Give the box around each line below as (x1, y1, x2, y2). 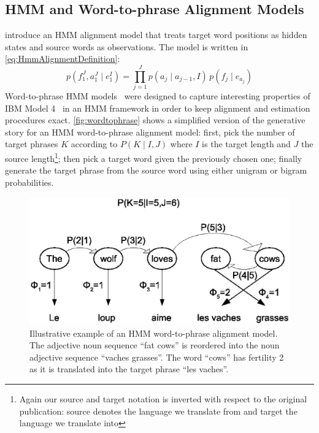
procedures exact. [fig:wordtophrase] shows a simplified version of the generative (5, 113, 306, 126)
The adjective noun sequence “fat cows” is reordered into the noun (29, 339, 280, 351)
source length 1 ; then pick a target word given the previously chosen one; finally (5, 150, 302, 164)
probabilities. (5, 175, 54, 188)
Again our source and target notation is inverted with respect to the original (19, 392, 307, 405)
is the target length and (202, 137, 291, 150)
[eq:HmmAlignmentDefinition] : (5, 52, 120, 65)
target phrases (5, 137, 58, 150)
